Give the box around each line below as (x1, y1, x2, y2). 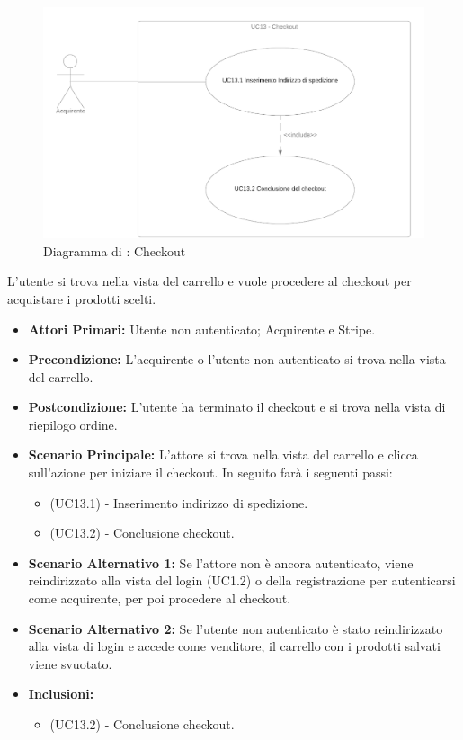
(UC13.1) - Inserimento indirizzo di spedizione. (49, 493, 308, 512)
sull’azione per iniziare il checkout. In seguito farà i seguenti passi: (28, 463, 393, 482)
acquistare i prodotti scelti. (7, 289, 156, 308)
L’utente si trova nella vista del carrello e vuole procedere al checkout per (7, 272, 412, 290)
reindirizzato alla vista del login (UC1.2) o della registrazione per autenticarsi (28, 571, 456, 590)
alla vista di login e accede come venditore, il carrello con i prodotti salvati (28, 637, 441, 655)
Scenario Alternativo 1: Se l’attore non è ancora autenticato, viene (28, 553, 414, 572)
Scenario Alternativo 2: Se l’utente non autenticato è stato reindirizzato (28, 619, 443, 637)
